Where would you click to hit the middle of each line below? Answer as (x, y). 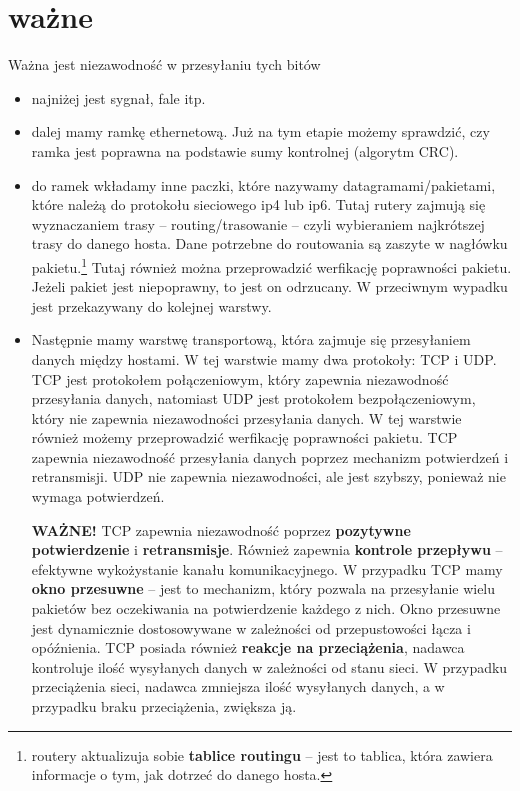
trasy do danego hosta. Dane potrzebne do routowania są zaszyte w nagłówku (269, 243)
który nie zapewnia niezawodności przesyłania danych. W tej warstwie (246, 417)
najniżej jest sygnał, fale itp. (118, 97)
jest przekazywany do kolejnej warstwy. (151, 305)
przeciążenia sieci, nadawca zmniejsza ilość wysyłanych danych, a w (238, 686)
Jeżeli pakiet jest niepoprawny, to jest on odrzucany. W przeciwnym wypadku (269, 286)
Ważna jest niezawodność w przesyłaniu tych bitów (164, 64)
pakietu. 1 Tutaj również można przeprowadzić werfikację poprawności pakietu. (271, 265)
